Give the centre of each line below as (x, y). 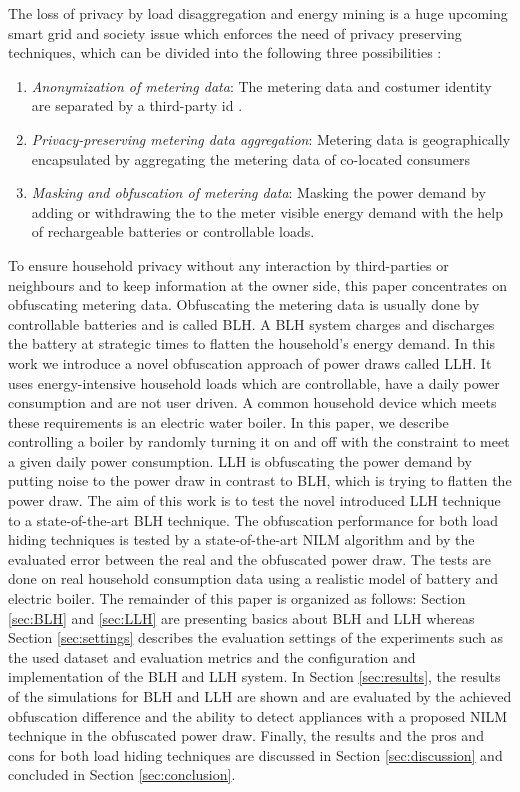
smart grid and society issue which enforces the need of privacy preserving (235, 32)
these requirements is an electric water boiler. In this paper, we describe (228, 421)
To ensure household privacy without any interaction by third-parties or (228, 264)
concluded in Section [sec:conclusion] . (122, 774)
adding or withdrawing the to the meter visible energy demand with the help (267, 211)
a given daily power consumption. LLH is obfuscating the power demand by (240, 460)
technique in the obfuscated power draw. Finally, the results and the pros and (246, 735)
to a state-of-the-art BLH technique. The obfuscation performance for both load (253, 519)
